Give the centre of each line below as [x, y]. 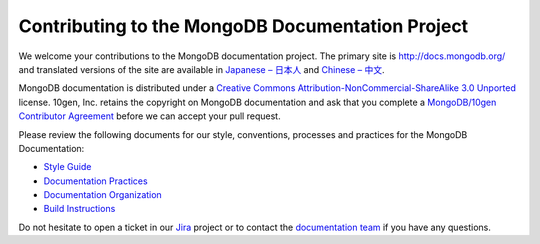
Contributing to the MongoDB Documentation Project [243, 26]
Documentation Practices [96, 181]
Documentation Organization [102, 195]
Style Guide [67, 167]
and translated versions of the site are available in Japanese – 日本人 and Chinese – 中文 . [201, 69]
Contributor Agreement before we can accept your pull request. [149, 116]
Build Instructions [79, 209]
